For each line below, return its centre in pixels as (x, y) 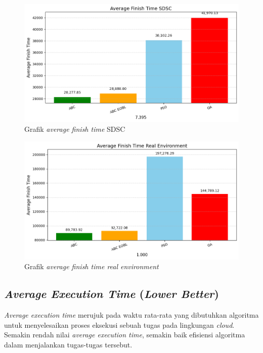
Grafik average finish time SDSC (75, 129)
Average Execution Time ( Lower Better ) (112, 294)
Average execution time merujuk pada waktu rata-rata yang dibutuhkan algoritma (131, 314)
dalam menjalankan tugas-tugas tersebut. (68, 344)
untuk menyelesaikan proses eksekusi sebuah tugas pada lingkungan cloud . (119, 324)
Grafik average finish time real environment (92, 266)
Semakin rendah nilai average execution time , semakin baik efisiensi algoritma (125, 335)
